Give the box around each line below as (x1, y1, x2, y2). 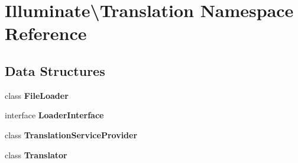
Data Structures (5, 61, 105, 79)
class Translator (5, 148, 67, 161)
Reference (5, 21, 87, 45)
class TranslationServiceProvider (5, 128, 138, 141)
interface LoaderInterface (5, 109, 104, 121)
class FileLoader (5, 89, 69, 101)
